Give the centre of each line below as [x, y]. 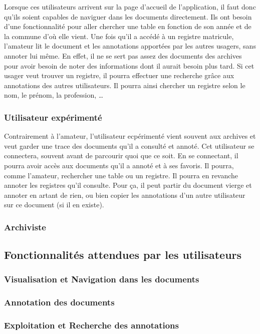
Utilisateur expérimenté [53, 117]
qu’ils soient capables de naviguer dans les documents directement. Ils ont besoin [128, 16]
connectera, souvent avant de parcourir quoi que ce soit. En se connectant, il [121, 155]
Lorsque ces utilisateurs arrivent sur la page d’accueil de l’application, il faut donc [130, 7]
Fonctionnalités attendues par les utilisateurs [123, 255]
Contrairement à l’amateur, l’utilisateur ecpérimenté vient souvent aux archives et [130, 136]
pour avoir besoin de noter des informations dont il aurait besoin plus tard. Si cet [129, 65]
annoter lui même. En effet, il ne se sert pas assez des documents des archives [123, 55]
